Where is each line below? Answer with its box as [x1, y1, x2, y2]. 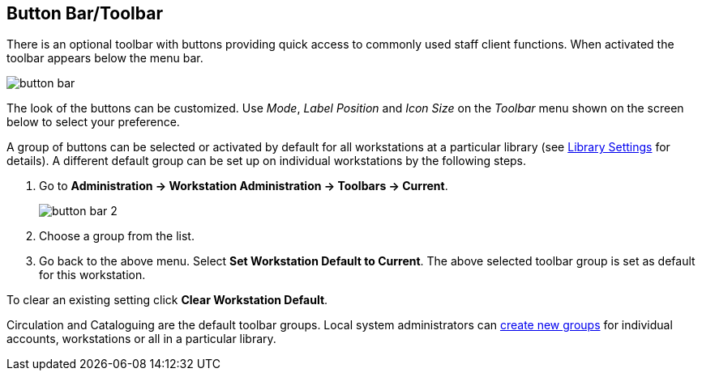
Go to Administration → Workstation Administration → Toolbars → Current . [39, 179, 448, 193]
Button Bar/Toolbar [6, 3, 163, 23]
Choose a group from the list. [39, 229, 195, 244]
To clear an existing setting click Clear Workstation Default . [6, 293, 328, 307]
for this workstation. [39, 268, 146, 282]
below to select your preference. [6, 115, 180, 129]
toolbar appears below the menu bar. [6, 51, 203, 66]
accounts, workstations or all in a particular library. [6, 332, 276, 346]
